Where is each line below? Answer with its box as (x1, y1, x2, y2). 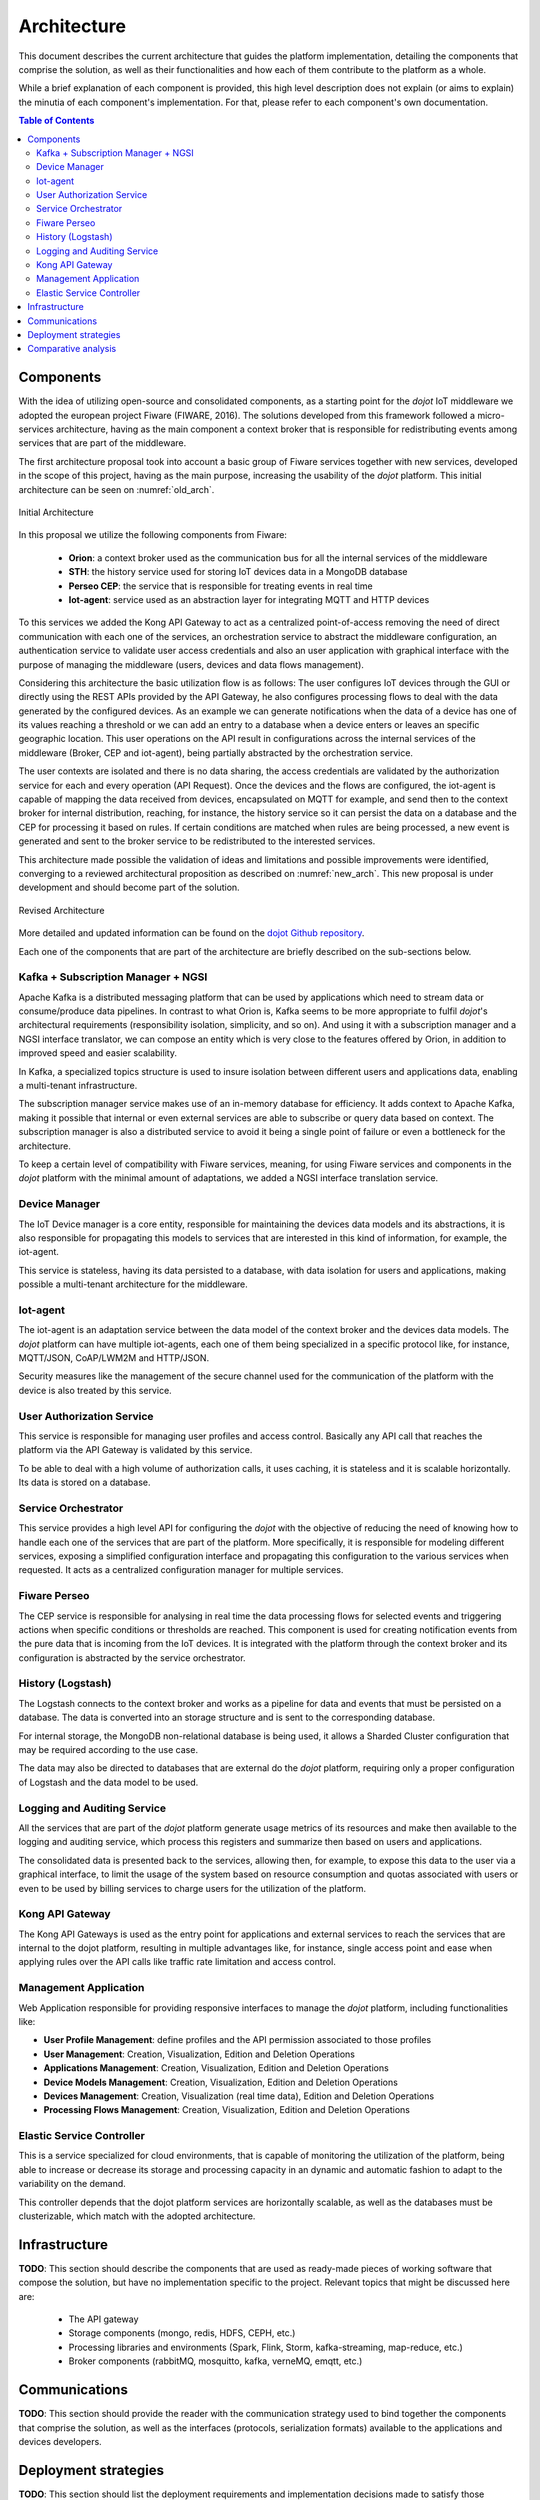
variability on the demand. (18, 2178, 127, 2190)
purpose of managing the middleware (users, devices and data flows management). (18, 658, 365, 670)
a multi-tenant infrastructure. (18, 1080, 138, 1092)
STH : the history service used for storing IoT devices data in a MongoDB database (68, 566, 409, 578)
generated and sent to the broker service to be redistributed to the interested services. (18, 835, 376, 847)
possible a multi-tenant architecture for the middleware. (18, 1278, 249, 1290)
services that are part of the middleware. (18, 437, 187, 449)
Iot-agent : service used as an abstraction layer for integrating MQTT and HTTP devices (68, 593, 430, 605)
